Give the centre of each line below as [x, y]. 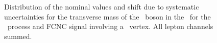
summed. [18, 36]
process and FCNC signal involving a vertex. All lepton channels [110, 26]
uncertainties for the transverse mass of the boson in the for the [107, 16]
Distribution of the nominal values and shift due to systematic [102, 6]
